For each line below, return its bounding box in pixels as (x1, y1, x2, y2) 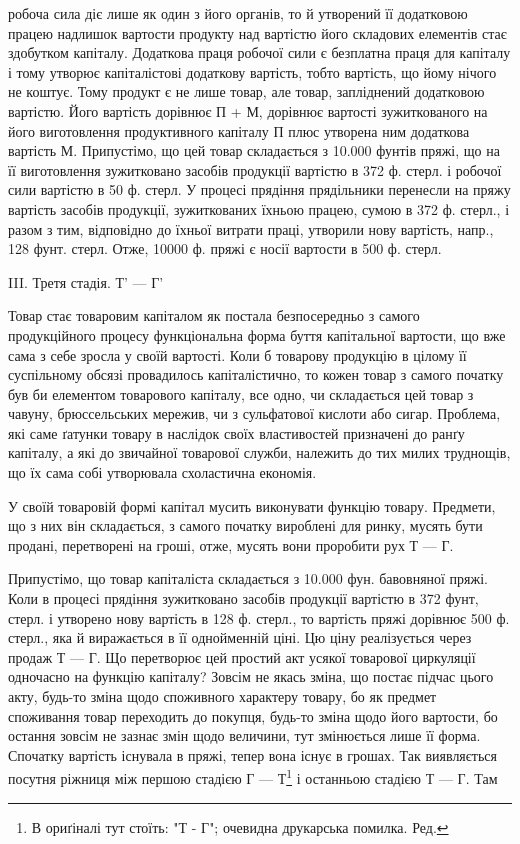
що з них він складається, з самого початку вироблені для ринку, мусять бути (8, 515, 483, 536)
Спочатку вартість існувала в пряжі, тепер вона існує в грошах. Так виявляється (8, 744, 497, 765)
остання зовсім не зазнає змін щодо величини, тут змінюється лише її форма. (8, 725, 481, 746)
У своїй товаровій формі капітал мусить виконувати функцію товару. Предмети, (8, 495, 496, 516)
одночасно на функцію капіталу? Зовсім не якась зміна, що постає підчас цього (8, 666, 494, 687)
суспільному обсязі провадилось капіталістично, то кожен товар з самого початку (8, 364, 504, 385)
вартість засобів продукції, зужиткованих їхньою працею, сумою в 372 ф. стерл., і (8, 198, 510, 219)
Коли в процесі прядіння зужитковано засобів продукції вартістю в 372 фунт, (8, 588, 479, 609)
